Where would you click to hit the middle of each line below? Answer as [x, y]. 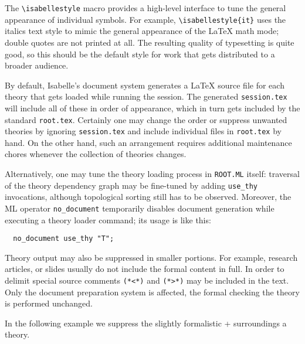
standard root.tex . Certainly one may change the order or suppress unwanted [146, 119]
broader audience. [37, 65]
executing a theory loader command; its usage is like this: [108, 219]
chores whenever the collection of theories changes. [96, 154]
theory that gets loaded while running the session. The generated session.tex [146, 96]
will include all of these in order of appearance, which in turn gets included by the [152, 108]
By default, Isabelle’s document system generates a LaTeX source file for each [145, 85]
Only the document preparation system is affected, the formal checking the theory [152, 292]
